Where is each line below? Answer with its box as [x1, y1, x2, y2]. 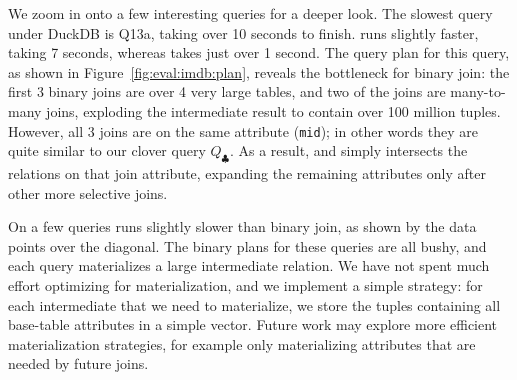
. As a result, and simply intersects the [229, 140, 468, 161]
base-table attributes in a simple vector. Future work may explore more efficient [8, 314, 498, 335]
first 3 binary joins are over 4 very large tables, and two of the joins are [8, 81, 446, 102]
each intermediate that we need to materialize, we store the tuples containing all [8, 294, 501, 315]
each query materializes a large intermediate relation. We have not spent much [8, 255, 490, 276]
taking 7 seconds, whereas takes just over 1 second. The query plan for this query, [8, 42, 510, 63]
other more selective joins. [8, 182, 168, 203]
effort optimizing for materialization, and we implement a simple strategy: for [8, 274, 483, 295]
